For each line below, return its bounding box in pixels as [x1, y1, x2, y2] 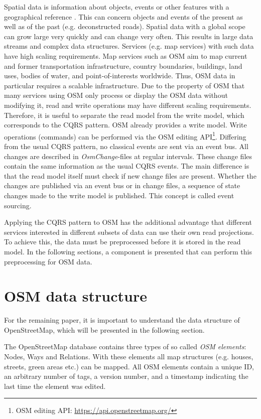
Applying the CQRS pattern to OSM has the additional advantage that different [4, 217, 252, 227]
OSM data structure [4, 286, 147, 306]
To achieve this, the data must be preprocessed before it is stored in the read [4, 236, 241, 247]
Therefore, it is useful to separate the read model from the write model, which [4, 109, 244, 120]
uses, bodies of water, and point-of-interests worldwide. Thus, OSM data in [4, 70, 235, 81]
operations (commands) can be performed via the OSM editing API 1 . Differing [4, 129, 246, 142]
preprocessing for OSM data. [4, 256, 92, 266]
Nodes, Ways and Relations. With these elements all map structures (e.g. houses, [4, 351, 253, 361]
